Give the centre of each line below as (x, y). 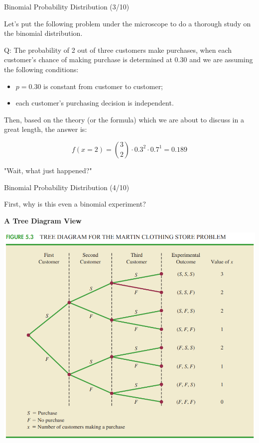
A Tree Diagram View (43, 220)
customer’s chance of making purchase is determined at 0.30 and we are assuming (129, 59)
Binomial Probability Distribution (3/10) (67, 6)
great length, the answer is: (46, 129)
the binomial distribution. (43, 33)
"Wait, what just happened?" (48, 170)
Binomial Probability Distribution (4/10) (67, 187)
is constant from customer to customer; (103, 86)
